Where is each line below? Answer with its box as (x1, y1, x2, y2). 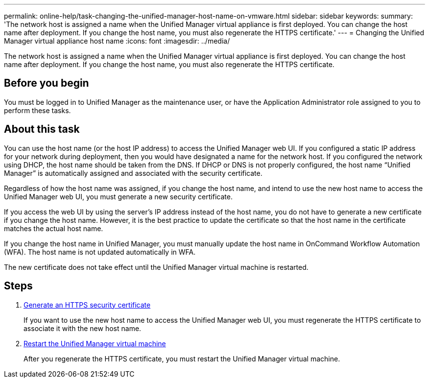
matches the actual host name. (4, 224, 103, 233)
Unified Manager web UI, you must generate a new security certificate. (4, 192, 233, 201)
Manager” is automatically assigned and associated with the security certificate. (4, 168, 262, 177)
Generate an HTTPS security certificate (24, 300, 151, 309)
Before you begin (4, 77, 89, 90)
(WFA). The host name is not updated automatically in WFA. (4, 247, 196, 256)
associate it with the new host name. (24, 324, 142, 333)
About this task (4, 123, 80, 136)
